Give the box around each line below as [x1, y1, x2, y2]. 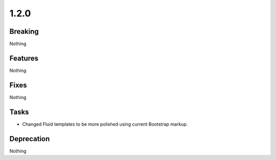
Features [9, 54, 38, 62]
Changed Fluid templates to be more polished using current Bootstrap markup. [22, 121, 188, 127]
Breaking [9, 27, 39, 36]
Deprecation [9, 134, 50, 143]
